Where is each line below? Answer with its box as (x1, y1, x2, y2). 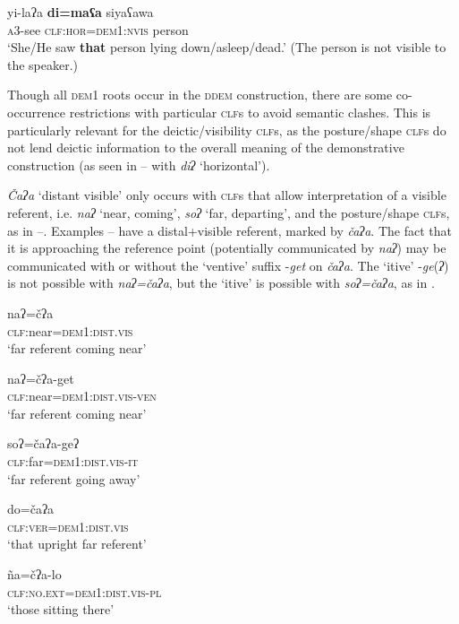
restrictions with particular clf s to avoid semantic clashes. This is (69, 102, 431, 121)
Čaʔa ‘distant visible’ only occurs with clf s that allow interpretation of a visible (7, 186, 446, 204)
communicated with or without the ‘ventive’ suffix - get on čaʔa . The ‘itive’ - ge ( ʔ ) (7, 256, 449, 274)
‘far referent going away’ (7, 469, 140, 488)
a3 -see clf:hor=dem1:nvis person (7, 20, 189, 39)
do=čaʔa (7, 499, 55, 518)
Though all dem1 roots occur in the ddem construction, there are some (7, 85, 393, 104)
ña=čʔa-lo (7, 565, 62, 584)
